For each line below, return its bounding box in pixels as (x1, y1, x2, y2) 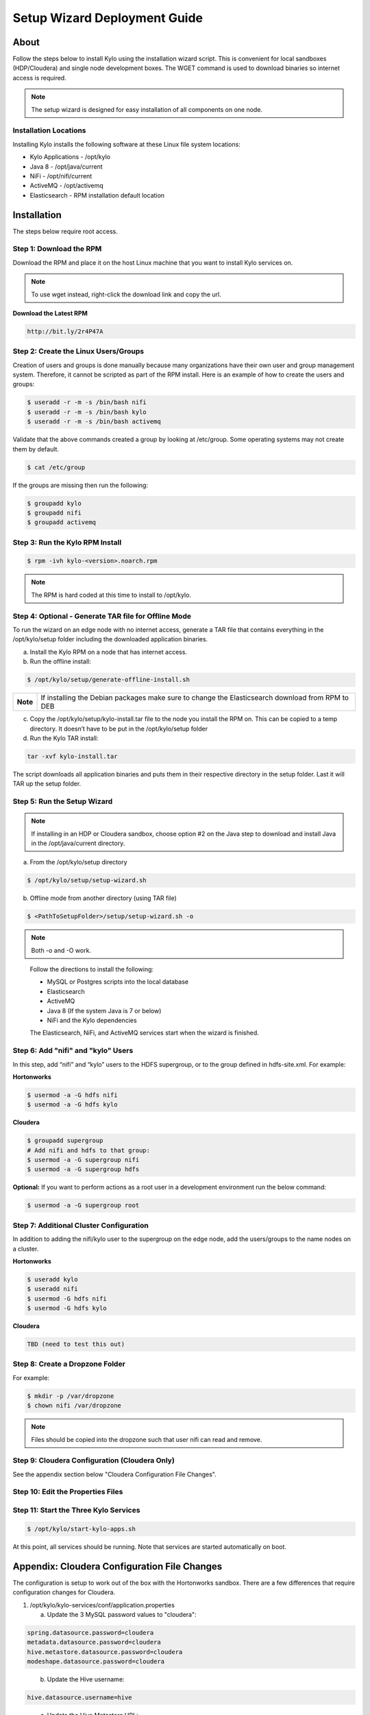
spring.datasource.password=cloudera (27, 1629, 154, 1636)
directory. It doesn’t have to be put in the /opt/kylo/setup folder (29, 724, 208, 733)
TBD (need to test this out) (27, 1340, 125, 1348)
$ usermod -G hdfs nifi (27, 1294, 108, 1303)
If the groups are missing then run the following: (12, 481, 149, 489)
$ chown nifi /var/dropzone (27, 1401, 121, 1410)
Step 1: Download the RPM (12, 244, 102, 254)
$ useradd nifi (27, 1285, 78, 1293)
